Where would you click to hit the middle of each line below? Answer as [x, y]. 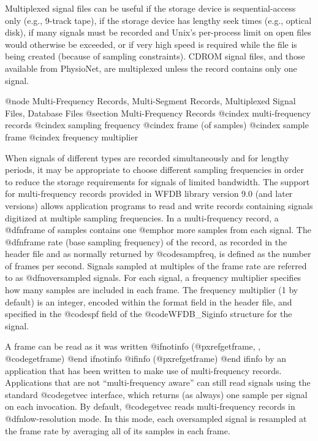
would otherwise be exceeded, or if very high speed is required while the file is [151, 44]
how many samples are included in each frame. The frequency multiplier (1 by [152, 290]
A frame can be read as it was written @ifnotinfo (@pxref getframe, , [133, 346]
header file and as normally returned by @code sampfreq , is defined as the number [158, 254]
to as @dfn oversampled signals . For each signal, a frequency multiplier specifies [153, 278]
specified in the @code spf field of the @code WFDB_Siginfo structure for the [149, 314]
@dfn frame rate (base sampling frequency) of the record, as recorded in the [146, 241]
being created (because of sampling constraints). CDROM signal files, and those [155, 56]
